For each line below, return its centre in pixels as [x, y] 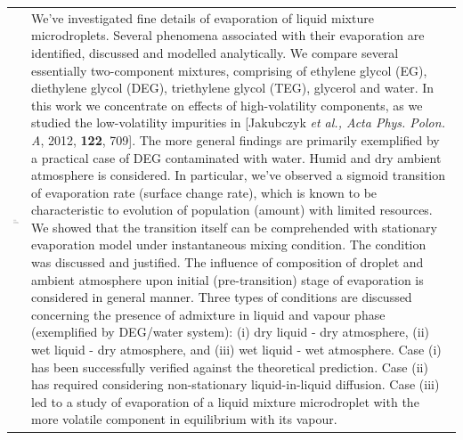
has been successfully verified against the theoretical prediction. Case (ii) [230, 367]
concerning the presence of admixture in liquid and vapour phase [208, 314]
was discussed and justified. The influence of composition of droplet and [227, 262]
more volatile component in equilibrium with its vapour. [184, 419]
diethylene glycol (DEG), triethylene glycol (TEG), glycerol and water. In [233, 88]
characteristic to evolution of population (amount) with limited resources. [232, 210]
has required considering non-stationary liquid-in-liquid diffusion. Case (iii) [236, 384]
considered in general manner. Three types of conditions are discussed [222, 297]
